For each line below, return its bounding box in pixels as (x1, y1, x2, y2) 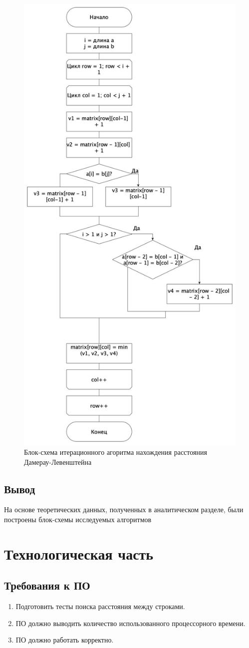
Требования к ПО (4, 578, 90, 593)
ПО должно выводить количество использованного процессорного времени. (15, 618, 246, 628)
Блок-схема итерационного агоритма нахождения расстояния (24, 446, 207, 457)
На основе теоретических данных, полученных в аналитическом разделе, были (4, 504, 244, 515)
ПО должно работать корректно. (15, 635, 114, 645)
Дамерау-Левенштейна (24, 456, 92, 467)
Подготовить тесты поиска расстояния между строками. (15, 601, 185, 612)
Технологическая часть (4, 543, 154, 564)
